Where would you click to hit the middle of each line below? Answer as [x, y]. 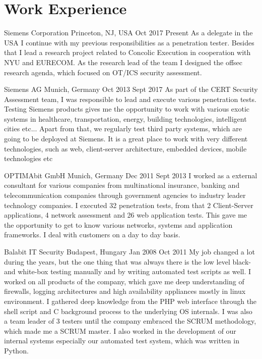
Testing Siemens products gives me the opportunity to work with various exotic [127, 109]
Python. [16, 350]
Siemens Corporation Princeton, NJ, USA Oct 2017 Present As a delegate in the [128, 33]
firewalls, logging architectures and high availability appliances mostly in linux [125, 291]
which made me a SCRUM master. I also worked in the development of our [120, 330]
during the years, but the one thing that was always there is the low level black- [127, 261]
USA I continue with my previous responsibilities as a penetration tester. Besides [129, 42]
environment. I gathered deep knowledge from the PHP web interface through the [130, 301]
